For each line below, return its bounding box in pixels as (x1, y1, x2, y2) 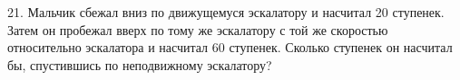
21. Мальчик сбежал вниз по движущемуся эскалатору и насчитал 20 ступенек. (7, 3, 445, 21)
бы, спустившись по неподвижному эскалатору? (7, 55, 272, 74)
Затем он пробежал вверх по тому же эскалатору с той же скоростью (7, 20, 388, 39)
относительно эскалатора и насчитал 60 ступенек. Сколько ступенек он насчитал (7, 38, 453, 57)
